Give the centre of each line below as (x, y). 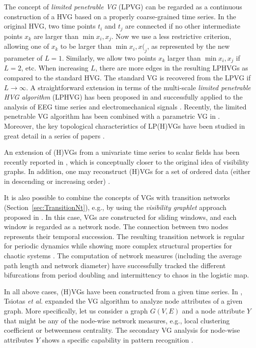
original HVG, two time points (50, 26)
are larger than (56, 36)
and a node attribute (213, 311)
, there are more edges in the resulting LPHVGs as (172, 68)
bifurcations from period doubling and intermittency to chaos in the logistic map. (127, 275)
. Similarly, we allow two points (109, 57)
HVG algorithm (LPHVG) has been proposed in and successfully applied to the (123, 97)
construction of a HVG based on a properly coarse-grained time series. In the (120, 16)
